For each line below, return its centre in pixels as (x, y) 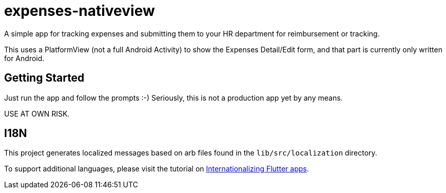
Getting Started (44, 78)
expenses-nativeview (80, 11)
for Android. (24, 58)
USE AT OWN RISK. (37, 113)
